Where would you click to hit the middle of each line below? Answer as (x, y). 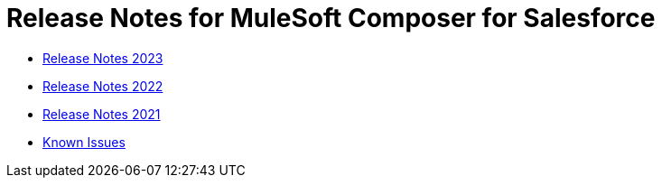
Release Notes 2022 (103, 86)
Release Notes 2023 (103, 58)
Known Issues (84, 142)
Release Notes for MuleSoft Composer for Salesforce (331, 18)
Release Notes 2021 (102, 114)
